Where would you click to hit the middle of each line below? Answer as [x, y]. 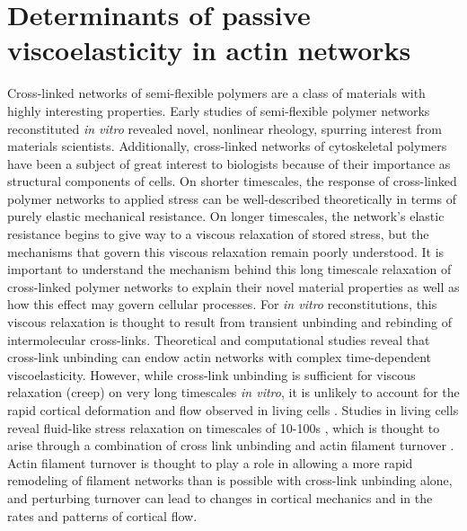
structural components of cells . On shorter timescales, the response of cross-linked [232, 181]
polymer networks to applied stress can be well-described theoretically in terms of [232, 198]
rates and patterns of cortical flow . [102, 515]
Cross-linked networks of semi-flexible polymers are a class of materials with [216, 93]
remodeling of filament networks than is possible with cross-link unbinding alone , [230, 480]
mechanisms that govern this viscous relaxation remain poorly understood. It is [226, 251]
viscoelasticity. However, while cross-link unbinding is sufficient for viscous [211, 374]
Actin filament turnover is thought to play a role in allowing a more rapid [210, 462]
